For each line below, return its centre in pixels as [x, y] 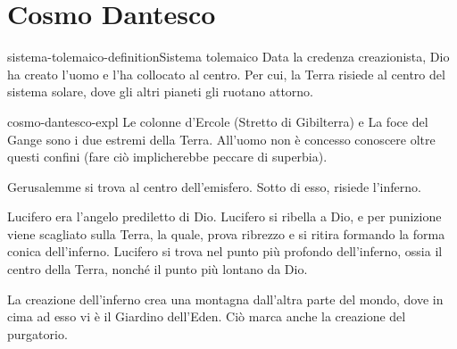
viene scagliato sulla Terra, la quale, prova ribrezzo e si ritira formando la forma [226, 233]
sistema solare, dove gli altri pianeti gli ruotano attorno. [161, 91]
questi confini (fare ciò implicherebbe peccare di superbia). [167, 157]
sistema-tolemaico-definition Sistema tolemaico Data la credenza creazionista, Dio [228, 57]
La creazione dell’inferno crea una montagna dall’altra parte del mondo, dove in [225, 299]
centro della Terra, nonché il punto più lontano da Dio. [158, 269]
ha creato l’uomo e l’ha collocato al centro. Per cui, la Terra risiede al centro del [226, 74]
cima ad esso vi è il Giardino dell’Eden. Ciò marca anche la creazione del [207, 316]
